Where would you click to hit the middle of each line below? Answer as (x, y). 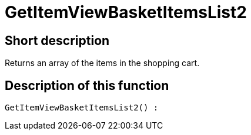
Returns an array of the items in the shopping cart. (102, 63)
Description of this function (87, 85)
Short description (57, 40)
